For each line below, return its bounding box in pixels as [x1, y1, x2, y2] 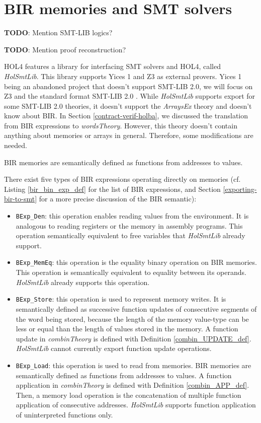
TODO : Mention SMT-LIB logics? [4, 27, 113, 38]
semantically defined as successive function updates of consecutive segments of [16, 303, 257, 314]
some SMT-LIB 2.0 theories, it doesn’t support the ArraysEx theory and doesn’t [4, 100, 252, 111]
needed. [4, 140, 27, 151]
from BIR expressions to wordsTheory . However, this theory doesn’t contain [4, 120, 237, 130]
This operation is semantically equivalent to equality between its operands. [16, 267, 246, 277]
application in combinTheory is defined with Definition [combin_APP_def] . [16, 380, 249, 390]
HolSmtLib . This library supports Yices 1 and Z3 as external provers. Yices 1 [4, 70, 242, 81]
